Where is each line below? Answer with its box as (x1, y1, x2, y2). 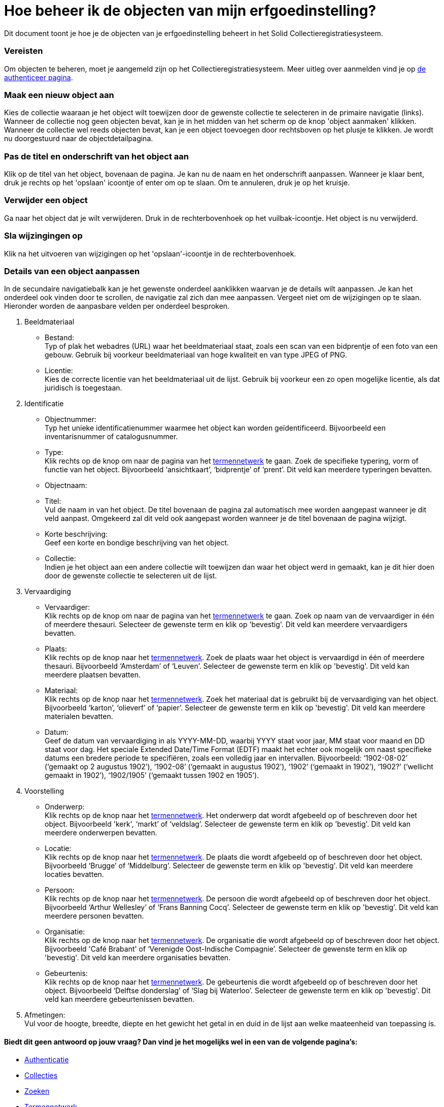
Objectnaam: (45, 481, 87, 490)
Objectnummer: (45, 415, 96, 424)
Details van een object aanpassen (4, 266, 140, 276)
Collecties (24, 1071, 58, 1080)
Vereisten (4, 46, 43, 56)
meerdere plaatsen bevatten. (45, 670, 141, 679)
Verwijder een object (4, 195, 88, 206)
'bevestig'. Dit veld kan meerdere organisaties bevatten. (45, 953, 231, 962)
